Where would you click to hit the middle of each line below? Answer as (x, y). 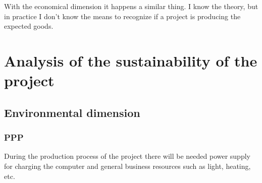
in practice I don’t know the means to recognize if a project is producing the (122, 16)
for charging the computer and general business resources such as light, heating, (127, 166)
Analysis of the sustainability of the (131, 60)
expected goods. (29, 26)
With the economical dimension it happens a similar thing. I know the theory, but (131, 6)
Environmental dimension (72, 112)
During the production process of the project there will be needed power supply (127, 156)
